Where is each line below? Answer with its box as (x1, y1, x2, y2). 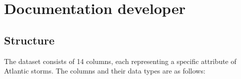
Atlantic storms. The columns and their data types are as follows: (4, 65, 205, 76)
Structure (4, 32, 55, 47)
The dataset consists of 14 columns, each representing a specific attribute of (4, 55, 236, 66)
